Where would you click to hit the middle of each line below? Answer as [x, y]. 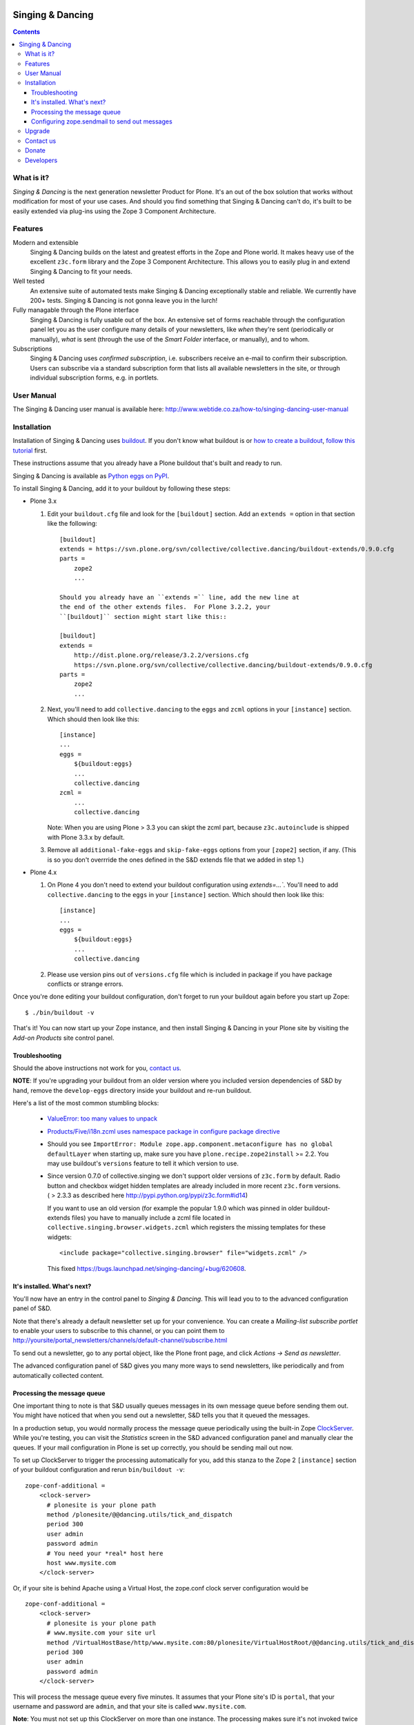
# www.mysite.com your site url [101, 1633]
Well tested [29, 281]
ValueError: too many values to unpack [102, 1118]
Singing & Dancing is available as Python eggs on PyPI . [91, 475]
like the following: [72, 524]
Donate [36, 150]
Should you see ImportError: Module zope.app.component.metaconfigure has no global [190, 1144]
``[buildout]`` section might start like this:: [143, 617]
